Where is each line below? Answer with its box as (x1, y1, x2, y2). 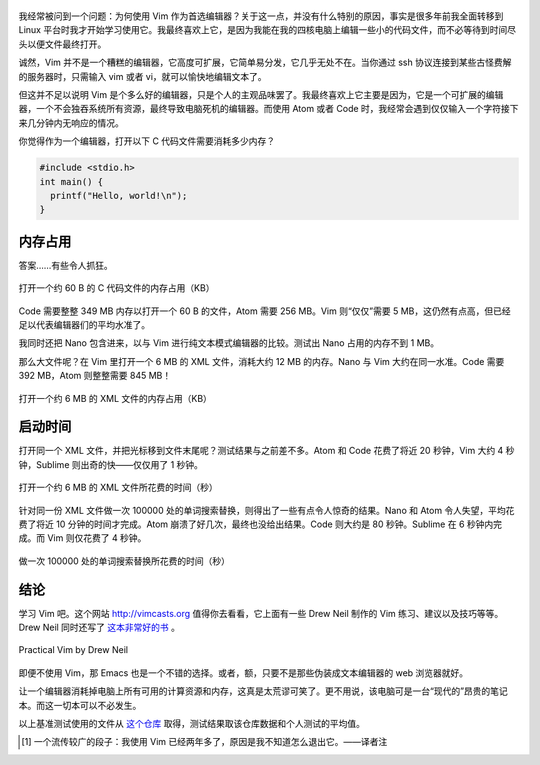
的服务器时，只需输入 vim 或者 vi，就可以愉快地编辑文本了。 (18, 70, 267, 82)
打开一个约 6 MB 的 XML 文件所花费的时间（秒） (18, 481, 219, 494)
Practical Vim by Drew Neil (18, 644, 129, 656)
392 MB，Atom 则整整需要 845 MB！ (18, 370, 172, 382)
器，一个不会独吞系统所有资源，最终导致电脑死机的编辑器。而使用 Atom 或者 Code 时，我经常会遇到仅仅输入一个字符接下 (18, 103, 519, 115)
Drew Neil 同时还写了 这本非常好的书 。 (18, 621, 180, 634)
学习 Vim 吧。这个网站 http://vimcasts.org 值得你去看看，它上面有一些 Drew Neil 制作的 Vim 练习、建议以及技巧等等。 (18, 607, 504, 619)
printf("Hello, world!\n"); (50, 190, 188, 201)
